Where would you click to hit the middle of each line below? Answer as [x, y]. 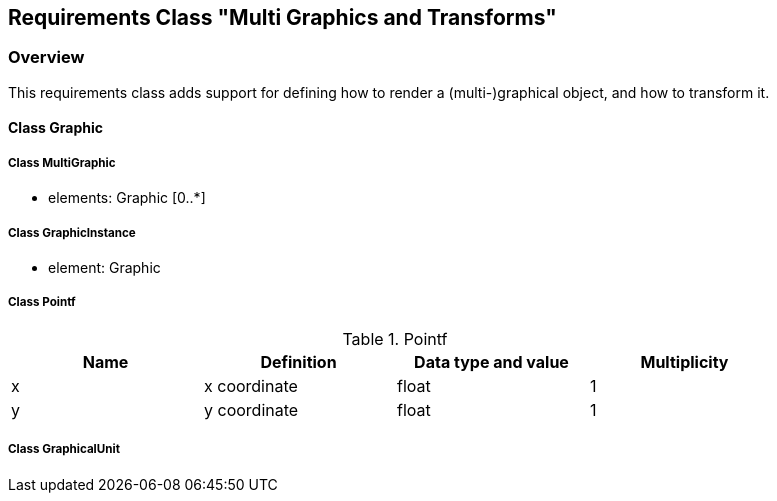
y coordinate [251, 409]
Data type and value [491, 361]
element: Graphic [104, 267]
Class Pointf [42, 302]
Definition [298, 361]
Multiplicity [684, 361]
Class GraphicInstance [72, 232]
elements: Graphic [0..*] [127, 198]
